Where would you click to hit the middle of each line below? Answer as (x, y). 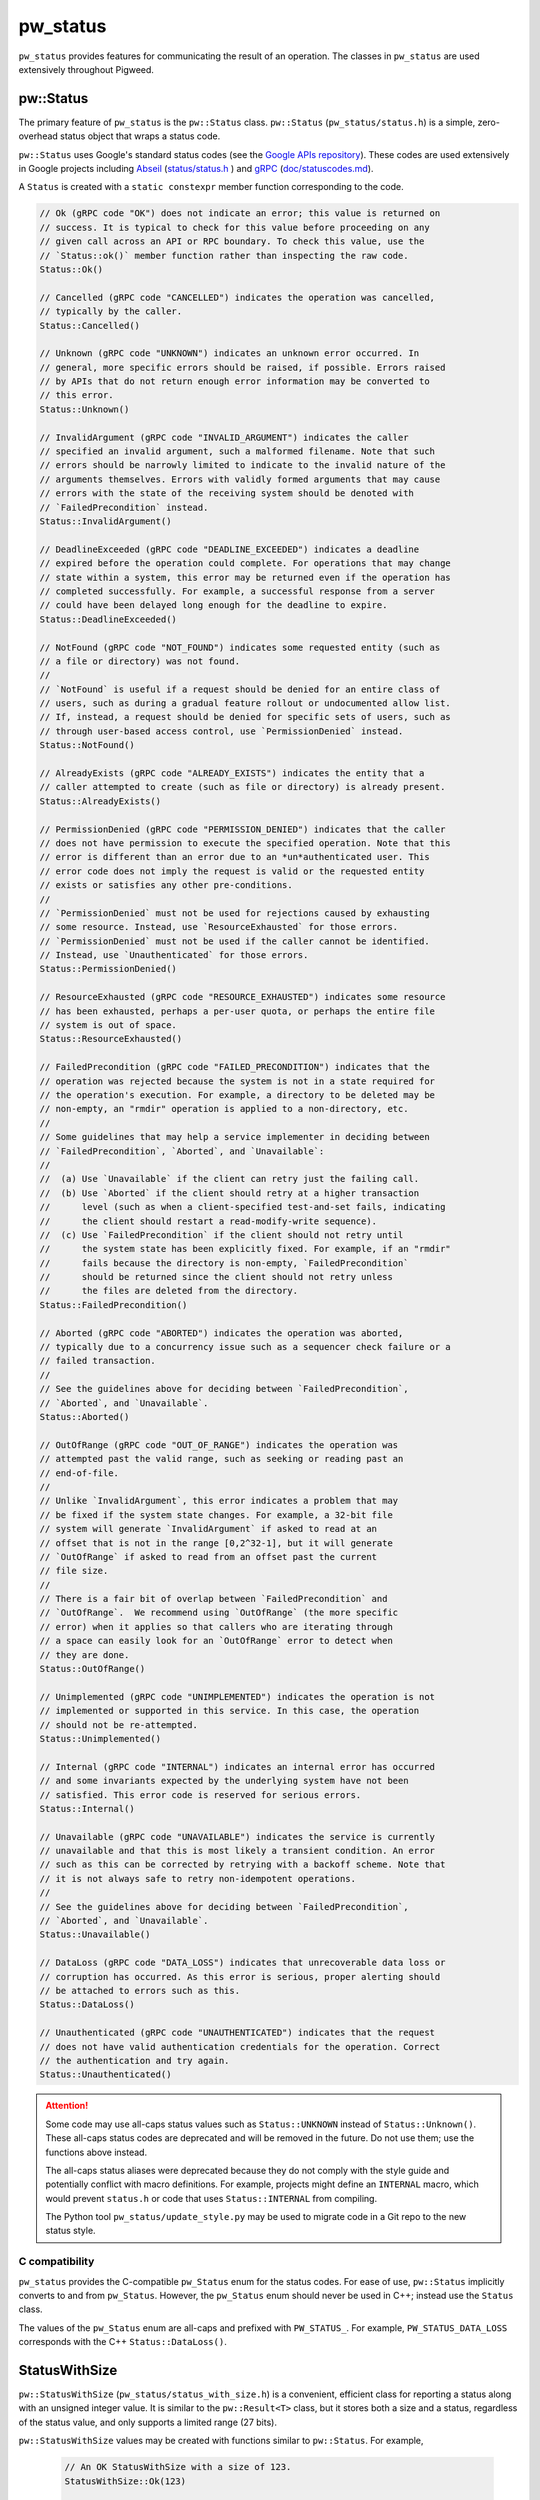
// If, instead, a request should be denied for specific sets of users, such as (245, 717)
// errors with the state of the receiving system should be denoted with (227, 493)
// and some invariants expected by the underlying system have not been (224, 1781)
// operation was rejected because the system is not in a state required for (237, 1081)
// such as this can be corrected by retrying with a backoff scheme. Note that (242, 1864)
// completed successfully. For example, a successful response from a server (237, 591)
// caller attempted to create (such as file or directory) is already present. (242, 787)
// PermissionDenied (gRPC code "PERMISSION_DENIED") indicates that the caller (242, 829)
